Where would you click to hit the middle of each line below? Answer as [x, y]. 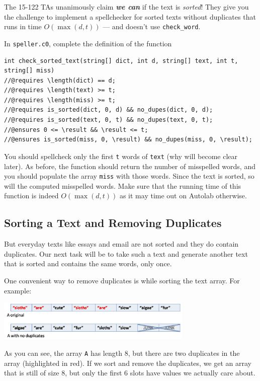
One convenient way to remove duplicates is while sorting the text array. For [122, 280]
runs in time [23, 26]
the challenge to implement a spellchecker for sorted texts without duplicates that [130, 16]
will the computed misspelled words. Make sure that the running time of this [123, 185]
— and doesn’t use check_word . [152, 26]
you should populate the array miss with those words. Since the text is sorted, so [129, 176]
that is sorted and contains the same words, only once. [88, 263]
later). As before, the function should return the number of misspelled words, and [130, 166]
